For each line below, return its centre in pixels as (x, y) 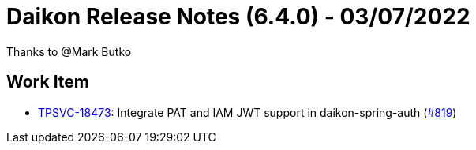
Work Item (48, 82)
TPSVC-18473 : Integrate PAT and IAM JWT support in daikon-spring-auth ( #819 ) (247, 112)
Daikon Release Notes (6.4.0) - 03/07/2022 (238, 17)
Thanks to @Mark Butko (69, 51)
